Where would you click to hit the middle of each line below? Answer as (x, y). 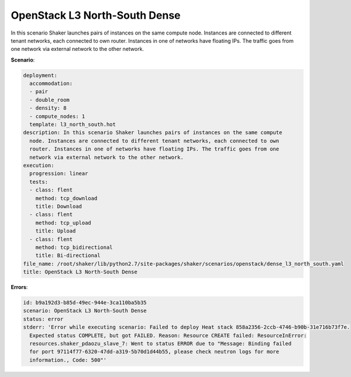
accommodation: (51, 84)
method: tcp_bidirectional (74, 247)
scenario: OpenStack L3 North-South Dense (85, 311)
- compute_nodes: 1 (57, 116)
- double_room (50, 100)
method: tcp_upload (63, 223)
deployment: (40, 75)
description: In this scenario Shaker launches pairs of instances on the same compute (153, 133)
